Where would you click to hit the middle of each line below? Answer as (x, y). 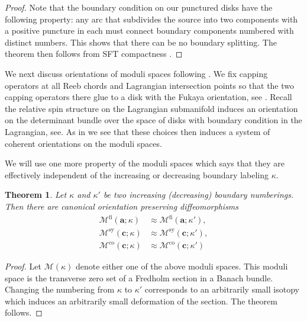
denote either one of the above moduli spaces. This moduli (182, 266)
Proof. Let (23, 266)
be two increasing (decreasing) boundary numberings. (198, 195)
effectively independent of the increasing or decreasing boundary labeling (137, 174)
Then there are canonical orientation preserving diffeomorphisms (122, 206)
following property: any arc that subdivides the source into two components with (151, 19)
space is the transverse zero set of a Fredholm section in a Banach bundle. (139, 277)
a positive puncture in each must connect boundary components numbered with (149, 31)
